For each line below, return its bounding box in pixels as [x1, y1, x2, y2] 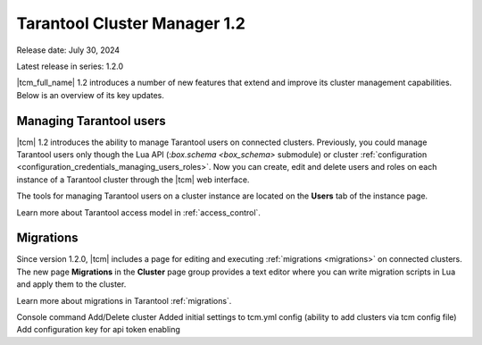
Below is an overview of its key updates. [16, 89, 165, 100]
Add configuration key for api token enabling [16, 324, 180, 335]
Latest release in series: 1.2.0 [16, 61, 124, 72]
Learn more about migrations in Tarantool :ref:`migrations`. [16, 295, 232, 306]
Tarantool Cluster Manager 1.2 [16, 13, 245, 33]
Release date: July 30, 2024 [16, 45, 120, 55]
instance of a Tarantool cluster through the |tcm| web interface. [16, 174, 250, 185]
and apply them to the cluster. [16, 279, 127, 290]
